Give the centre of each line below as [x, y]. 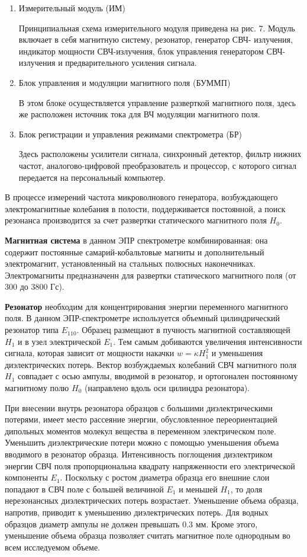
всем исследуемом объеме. [53, 547]
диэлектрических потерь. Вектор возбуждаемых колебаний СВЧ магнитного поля [151, 364]
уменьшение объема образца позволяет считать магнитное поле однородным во [148, 535]
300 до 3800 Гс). [35, 286]
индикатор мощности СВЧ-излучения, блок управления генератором [141, 51]
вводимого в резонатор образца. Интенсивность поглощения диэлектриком [139, 454]
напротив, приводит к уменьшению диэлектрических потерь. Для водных [137, 512]
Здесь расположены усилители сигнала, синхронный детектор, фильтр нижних [160, 154]
